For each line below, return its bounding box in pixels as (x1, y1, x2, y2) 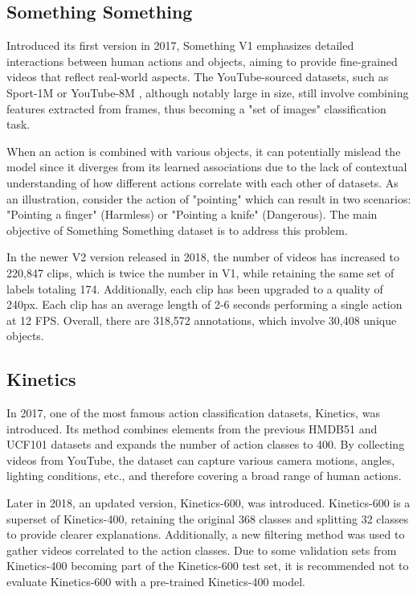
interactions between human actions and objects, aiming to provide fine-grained (6, 52, 398, 69)
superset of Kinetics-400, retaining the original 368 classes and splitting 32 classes (6, 510, 409, 527)
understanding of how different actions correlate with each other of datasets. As (6, 174, 399, 191)
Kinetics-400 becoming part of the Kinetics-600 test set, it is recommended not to (6, 557, 409, 574)
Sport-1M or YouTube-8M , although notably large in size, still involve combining (6, 84, 409, 101)
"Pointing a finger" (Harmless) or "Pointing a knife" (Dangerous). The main (6, 206, 378, 223)
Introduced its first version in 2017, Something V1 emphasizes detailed (6, 37, 354, 54)
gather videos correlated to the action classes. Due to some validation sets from (6, 541, 397, 558)
